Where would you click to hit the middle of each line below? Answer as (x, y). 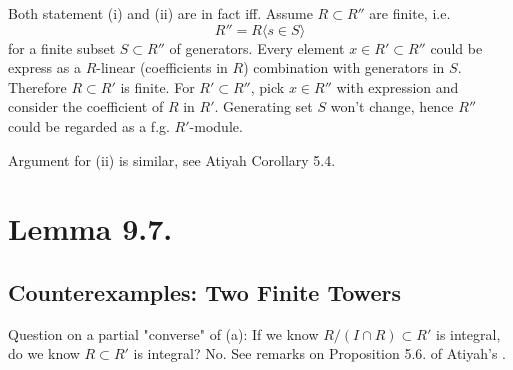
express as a (44, 67)
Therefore (37, 86)
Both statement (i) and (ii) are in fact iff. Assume (160, 13)
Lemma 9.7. (90, 228)
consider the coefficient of (86, 106)
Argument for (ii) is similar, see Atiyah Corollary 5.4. (172, 159)
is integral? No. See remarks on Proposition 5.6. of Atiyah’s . (320, 353)
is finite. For (157, 86)
